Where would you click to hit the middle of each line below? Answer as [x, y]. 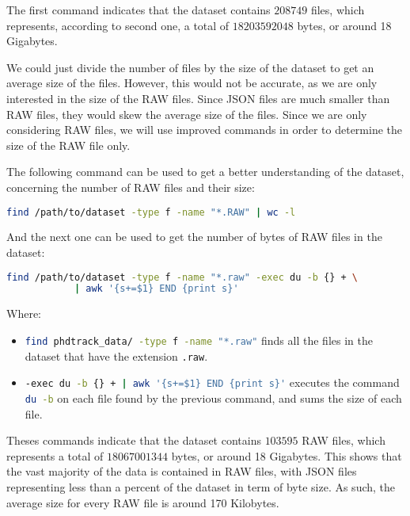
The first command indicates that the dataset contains [139, 10]
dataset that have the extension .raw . [116, 355]
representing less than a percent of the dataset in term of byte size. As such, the [201, 486]
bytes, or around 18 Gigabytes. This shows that [287, 455]
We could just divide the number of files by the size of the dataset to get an [190, 67]
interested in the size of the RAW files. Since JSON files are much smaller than [198, 98]
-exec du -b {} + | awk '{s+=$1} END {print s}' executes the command [212, 382]
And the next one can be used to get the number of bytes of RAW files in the [194, 237]
